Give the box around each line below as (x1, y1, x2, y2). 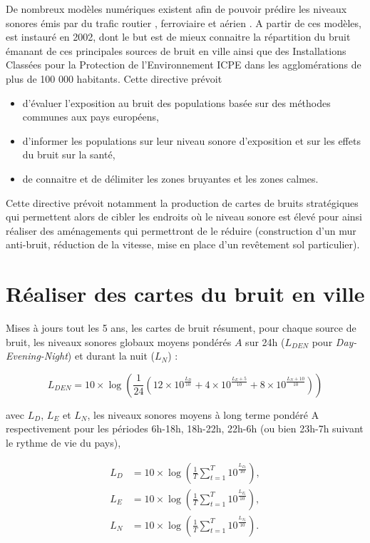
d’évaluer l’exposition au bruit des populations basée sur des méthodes (22, 95, 331, 110)
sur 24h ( (245, 334, 285, 349)
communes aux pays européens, (22, 109, 159, 124)
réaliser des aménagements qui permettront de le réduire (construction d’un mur (6, 223, 356, 238)
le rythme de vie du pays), (6, 435, 121, 450)
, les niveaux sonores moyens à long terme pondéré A (87, 407, 319, 422)
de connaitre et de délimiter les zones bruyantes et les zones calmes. (22, 171, 319, 186)
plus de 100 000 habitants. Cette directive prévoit (6, 71, 222, 86)
